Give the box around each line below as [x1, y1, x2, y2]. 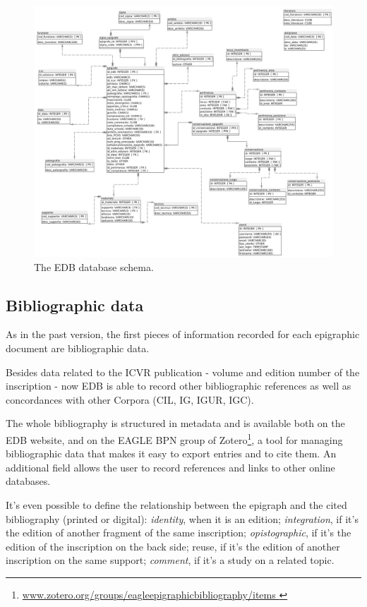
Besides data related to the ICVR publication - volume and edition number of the [6, 364, 360, 379]
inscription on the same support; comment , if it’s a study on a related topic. [6, 553, 335, 567]
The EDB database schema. [34, 259, 154, 274]
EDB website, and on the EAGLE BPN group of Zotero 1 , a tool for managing [6, 431, 343, 447]
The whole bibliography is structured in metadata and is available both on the [6, 416, 345, 431]
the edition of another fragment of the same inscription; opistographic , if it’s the [6, 525, 351, 540]
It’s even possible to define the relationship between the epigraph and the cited [6, 498, 347, 512]
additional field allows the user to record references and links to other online [6, 459, 335, 474]
